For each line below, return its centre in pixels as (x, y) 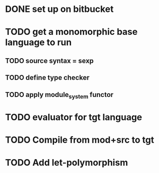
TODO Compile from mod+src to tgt (80, 140)
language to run (39, 43)
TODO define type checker (47, 78)
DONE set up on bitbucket (59, 9)
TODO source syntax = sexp (49, 61)
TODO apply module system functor (59, 95)
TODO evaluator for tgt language (74, 117)
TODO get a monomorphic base (71, 32)
